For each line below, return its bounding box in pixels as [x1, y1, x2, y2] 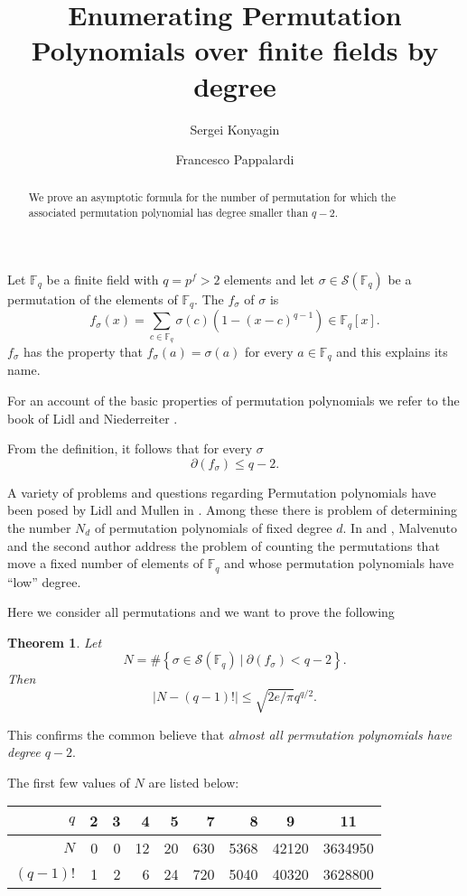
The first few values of [7, 772, 130, 791]
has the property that [23, 341, 143, 360]
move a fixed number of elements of [7, 554, 204, 573]
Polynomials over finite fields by [31, 32, 439, 69]
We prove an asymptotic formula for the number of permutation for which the [28, 190, 397, 205]
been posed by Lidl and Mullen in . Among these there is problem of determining [7, 500, 457, 519]
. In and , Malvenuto [342, 518, 457, 537]
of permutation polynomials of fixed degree [94, 518, 332, 537]
